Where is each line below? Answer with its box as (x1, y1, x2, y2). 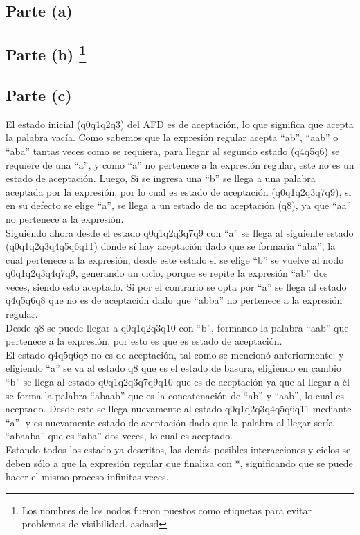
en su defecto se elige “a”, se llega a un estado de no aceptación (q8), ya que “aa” (6, 198, 352, 212)
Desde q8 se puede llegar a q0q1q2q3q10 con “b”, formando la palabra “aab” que (6, 320, 349, 334)
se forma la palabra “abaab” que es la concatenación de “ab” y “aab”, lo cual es (6, 388, 345, 402)
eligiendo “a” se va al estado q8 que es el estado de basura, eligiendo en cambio (6, 361, 341, 375)
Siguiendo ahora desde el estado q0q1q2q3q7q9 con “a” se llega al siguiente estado (6, 225, 354, 239)
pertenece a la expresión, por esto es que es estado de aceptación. (6, 334, 282, 348)
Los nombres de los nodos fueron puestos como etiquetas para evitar (21, 502, 312, 517)
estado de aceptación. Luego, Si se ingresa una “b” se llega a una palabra (6, 171, 316, 185)
